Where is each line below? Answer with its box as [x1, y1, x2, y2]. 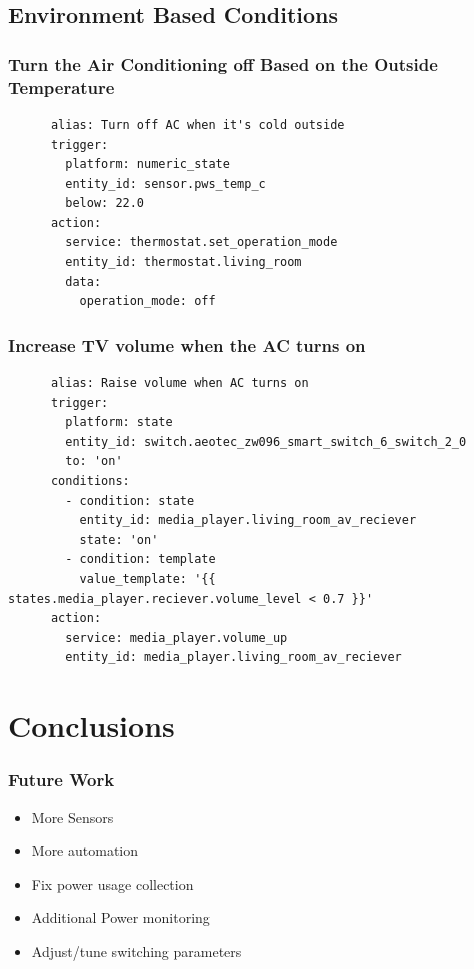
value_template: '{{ [79, 572, 216, 587]
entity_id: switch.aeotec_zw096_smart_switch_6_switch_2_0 [65, 434, 467, 449]
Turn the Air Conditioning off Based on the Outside [8, 51, 438, 76]
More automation [31, 840, 139, 861]
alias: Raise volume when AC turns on [50, 376, 309, 391]
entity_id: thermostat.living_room [65, 255, 302, 270]
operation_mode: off [79, 294, 216, 309]
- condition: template [65, 552, 216, 567]
